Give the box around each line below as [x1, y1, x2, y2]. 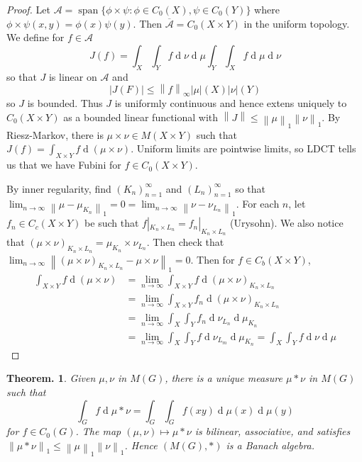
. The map [75, 424, 121, 439]
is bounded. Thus [27, 95, 103, 110]
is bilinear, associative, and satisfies [194, 424, 351, 439]
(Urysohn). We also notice [230, 215, 344, 230]
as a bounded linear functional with [63, 109, 219, 124]
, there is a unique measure [165, 371, 283, 385]
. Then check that [146, 235, 224, 249]
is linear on [48, 69, 97, 84]
